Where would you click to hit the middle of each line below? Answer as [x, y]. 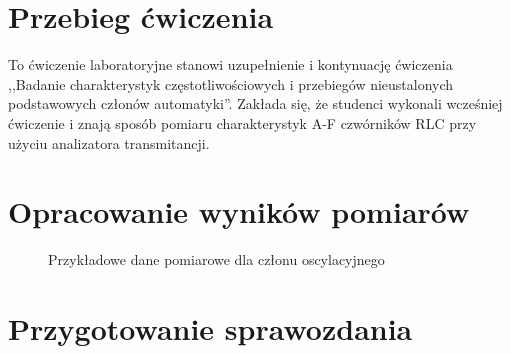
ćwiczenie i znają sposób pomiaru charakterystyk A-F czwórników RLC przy [242, 122]
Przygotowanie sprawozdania [210, 328]
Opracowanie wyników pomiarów [239, 211]
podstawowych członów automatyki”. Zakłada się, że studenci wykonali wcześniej [255, 103]
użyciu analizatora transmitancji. [109, 142]
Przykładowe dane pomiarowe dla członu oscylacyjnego [216, 259]
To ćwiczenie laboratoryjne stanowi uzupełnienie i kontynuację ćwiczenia [230, 64]
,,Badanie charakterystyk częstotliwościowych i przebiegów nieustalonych [231, 83]
